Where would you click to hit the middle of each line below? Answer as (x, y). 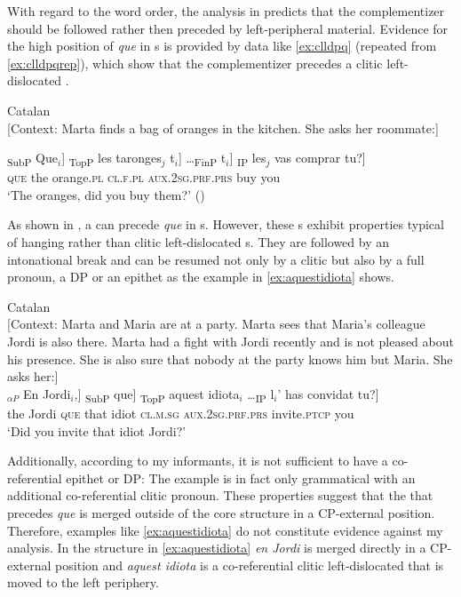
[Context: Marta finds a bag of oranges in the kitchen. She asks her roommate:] (223, 127)
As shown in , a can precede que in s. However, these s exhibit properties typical (226, 224)
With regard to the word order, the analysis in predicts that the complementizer (226, 11)
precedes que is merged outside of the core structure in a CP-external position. (221, 512)
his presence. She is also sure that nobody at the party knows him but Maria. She (230, 358)
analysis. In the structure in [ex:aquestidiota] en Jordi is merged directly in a (217, 548)
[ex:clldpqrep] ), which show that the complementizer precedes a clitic (195, 63)
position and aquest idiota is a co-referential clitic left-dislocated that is (250, 565)
